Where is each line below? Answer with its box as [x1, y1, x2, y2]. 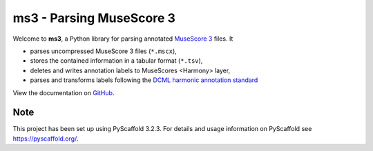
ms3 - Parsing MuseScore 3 [12, 10, 176, 26]
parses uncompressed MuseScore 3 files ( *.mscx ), [30, 47, 178, 55]
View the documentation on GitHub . [12, 88, 115, 97]
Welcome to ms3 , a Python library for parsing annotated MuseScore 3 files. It [12, 34, 233, 43]
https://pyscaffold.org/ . [12, 134, 79, 143]
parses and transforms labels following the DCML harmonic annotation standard [30, 76, 258, 84]
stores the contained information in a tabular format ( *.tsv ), [30, 57, 203, 65]
